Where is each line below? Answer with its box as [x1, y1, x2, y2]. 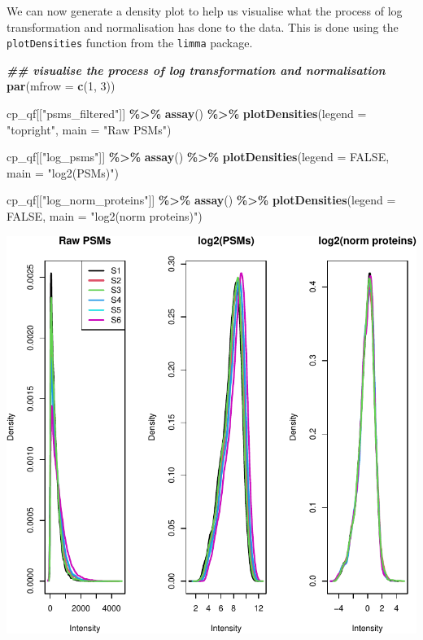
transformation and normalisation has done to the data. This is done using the [7, 18, 399, 35]
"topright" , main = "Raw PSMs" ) [7, 121, 172, 138]
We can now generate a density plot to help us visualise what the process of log [7, 2, 403, 19]
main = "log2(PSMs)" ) [7, 164, 119, 181]
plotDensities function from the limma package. [7, 34, 253, 51]
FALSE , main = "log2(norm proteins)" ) [7, 208, 203, 224]
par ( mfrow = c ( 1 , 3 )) [7, 77, 116, 94]
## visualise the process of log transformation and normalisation [7, 61, 386, 78]
